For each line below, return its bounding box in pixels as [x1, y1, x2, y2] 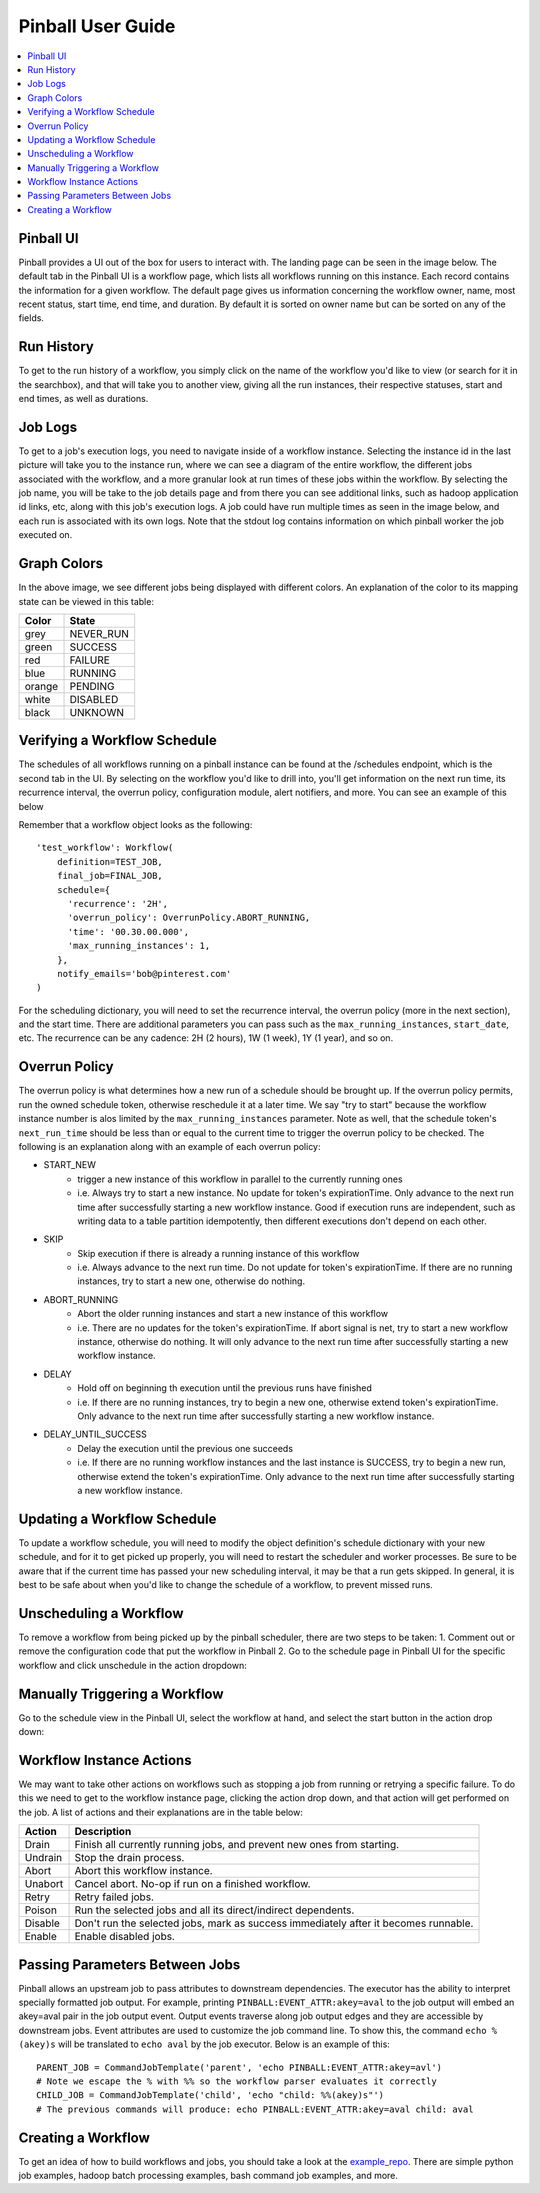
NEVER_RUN [69, 626, 130, 640]
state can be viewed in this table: [18, 595, 155, 607]
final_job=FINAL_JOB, [56, 870, 164, 882]
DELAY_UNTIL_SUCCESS [43, 1428, 147, 1440]
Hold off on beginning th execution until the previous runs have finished [77, 1382, 372, 1394]
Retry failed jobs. [74, 1890, 155, 1904]
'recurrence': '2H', [67, 898, 169, 909]
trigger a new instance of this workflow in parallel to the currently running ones [77, 1173, 404, 1185]
